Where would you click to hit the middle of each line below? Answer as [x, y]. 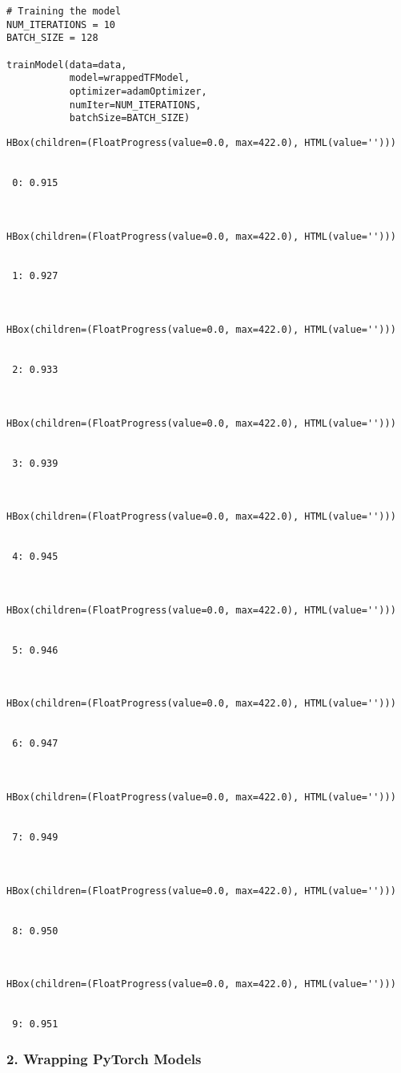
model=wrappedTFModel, [130, 78]
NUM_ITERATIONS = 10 [61, 24]
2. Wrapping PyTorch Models [104, 1058]
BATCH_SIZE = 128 [52, 38]
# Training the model [64, 11]
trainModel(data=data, [67, 65]
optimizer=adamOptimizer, [138, 91]
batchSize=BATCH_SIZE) [130, 118]
